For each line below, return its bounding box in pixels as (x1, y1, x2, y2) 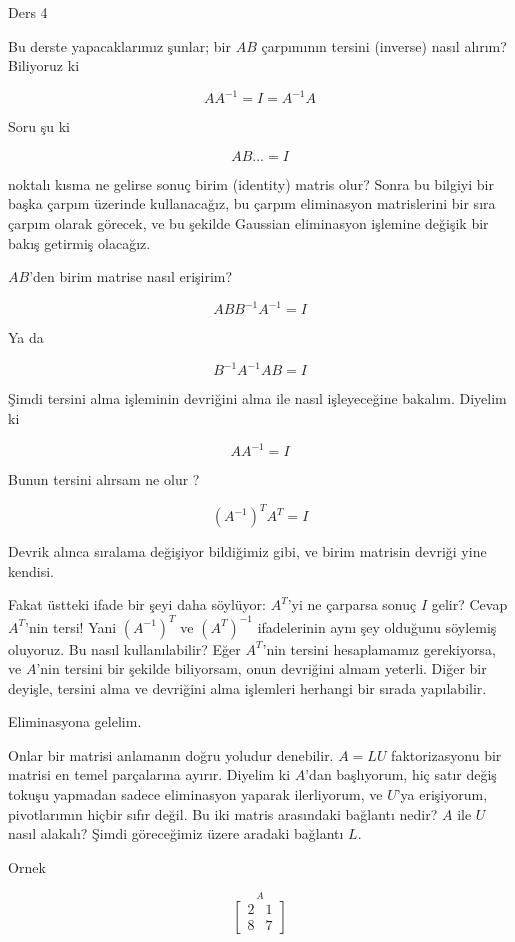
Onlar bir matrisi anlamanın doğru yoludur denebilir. (8, 744, 334, 765)
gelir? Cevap (431, 594, 508, 615)
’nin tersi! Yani (25, 616, 117, 637)
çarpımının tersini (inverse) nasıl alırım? (261, 35, 507, 56)
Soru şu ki (8, 116, 70, 137)
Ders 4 (8, 2, 48, 22)
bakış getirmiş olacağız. (8, 232, 151, 253)
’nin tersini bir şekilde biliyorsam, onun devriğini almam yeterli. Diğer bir (36, 658, 487, 679)
